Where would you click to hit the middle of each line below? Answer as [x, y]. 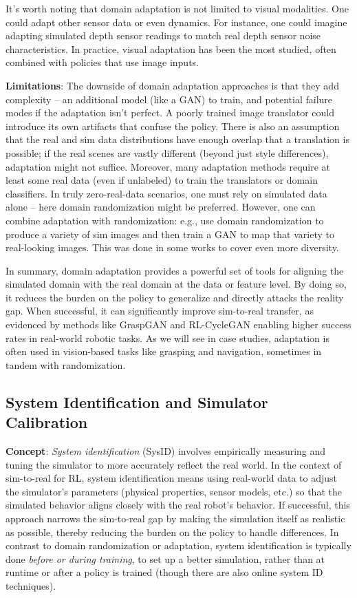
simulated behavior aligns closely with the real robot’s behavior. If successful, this [178, 505]
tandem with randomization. [66, 364]
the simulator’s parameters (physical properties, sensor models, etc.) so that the [174, 491]
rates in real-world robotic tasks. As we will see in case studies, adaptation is [167, 338]
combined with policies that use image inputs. [102, 62]
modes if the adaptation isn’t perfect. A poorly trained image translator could [170, 113]
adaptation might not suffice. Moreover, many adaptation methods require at [168, 166]
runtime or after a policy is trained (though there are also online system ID [164, 572]
